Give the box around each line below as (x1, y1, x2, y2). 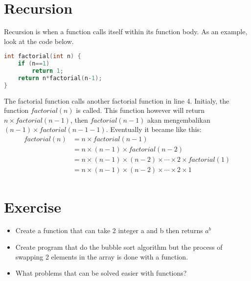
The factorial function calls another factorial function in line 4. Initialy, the (4, 95, 229, 106)
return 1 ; (32, 67, 64, 75)
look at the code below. (4, 36, 74, 46)
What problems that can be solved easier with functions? (15, 268, 187, 278)
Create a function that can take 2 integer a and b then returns (15, 225, 203, 236)
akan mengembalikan (147, 114, 210, 125)
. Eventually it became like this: (106, 124, 202, 134)
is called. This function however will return (76, 105, 205, 115)
